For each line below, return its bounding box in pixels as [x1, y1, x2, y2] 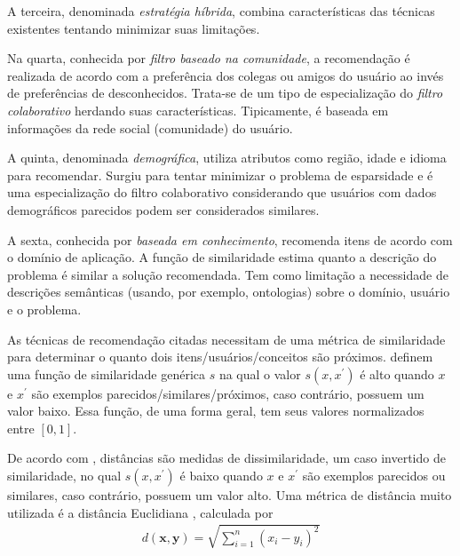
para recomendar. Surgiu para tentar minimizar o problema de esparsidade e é [7, 165, 433, 184]
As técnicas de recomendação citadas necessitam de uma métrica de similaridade [7, 330, 446, 348]
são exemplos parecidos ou [302, 466, 446, 485]
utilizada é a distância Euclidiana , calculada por [7, 503, 274, 521]
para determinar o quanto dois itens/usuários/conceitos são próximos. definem [7, 347, 433, 366]
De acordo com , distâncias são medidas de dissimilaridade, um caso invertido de [7, 449, 446, 467]
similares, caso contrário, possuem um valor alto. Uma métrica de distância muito [7, 486, 452, 504]
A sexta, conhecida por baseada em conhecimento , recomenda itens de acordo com [7, 230, 453, 249]
